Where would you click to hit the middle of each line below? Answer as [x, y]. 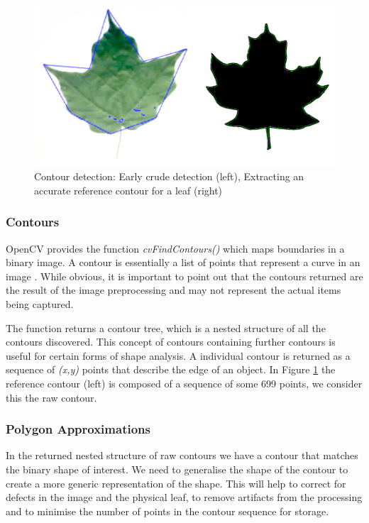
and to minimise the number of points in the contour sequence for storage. [167, 511]
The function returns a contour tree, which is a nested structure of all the [166, 327]
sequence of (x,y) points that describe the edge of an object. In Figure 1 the [171, 369]
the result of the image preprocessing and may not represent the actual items [174, 290]
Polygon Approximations [78, 429]
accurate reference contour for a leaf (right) [128, 190]
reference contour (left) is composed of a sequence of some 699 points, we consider [184, 384]
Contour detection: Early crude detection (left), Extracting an [169, 176]
